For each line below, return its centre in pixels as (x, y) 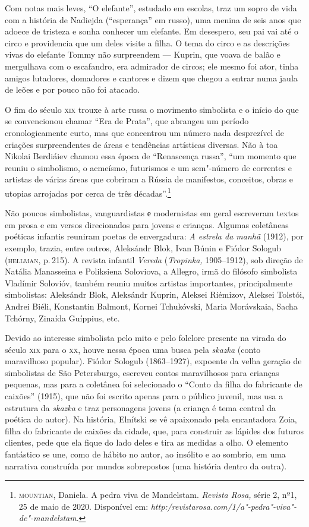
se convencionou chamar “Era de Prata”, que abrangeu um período (127, 121)
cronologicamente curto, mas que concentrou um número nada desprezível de (145, 132)
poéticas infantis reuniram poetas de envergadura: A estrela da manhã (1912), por (154, 236)
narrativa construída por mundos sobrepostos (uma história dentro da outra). (146, 466)
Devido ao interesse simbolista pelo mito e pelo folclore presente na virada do (146, 338)
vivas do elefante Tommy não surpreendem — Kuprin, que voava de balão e (143, 54)
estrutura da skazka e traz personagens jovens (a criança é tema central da (141, 407)
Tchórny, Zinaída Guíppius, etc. (62, 318)
